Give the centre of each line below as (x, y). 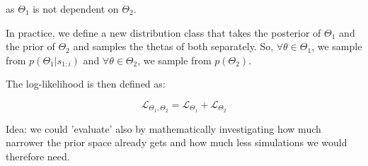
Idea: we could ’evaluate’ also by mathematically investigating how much (163, 128)
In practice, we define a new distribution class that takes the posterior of (163, 32)
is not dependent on (76, 8)
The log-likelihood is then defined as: (86, 84)
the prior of (30, 46)
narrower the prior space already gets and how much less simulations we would (177, 142)
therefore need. (38, 156)
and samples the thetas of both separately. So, (173, 46)
